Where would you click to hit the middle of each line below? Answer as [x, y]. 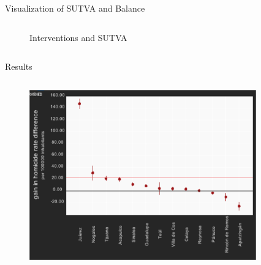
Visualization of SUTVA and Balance [75, 8]
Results [19, 66]
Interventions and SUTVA [78, 37]
